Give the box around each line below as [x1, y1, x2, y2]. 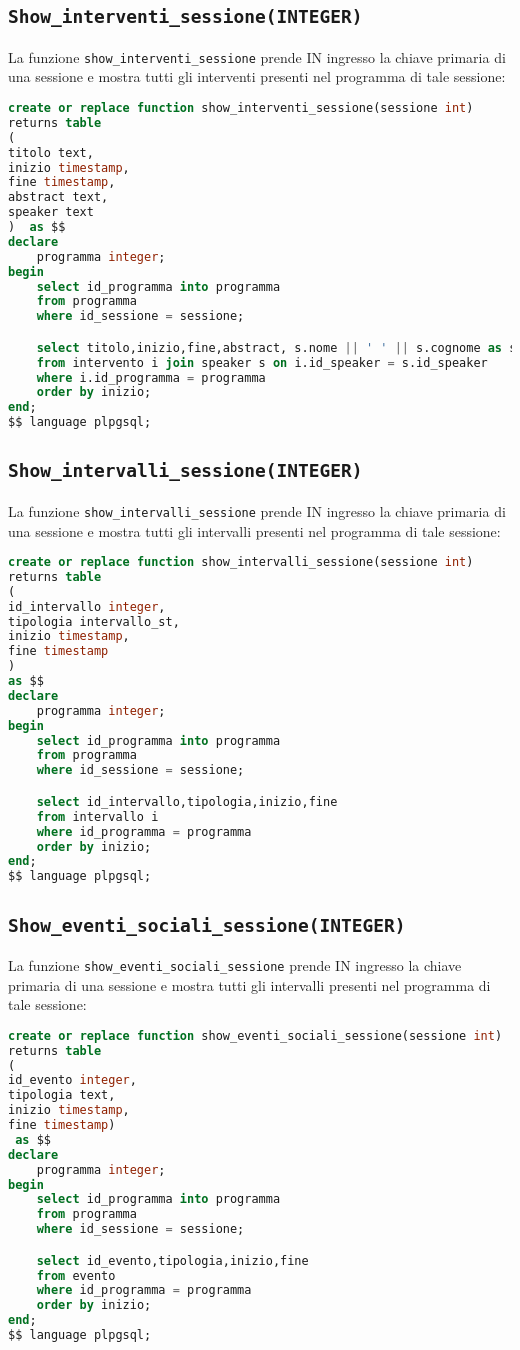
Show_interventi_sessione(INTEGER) [8, 6, 363, 28]
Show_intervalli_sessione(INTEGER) [8, 460, 363, 482]
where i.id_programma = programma [36, 370, 266, 385]
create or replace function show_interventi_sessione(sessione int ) [8, 101, 474, 116]
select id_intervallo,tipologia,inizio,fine [36, 794, 338, 809]
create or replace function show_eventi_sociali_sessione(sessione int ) [8, 1028, 503, 1043]
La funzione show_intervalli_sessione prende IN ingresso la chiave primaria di [8, 500, 506, 521]
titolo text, [8, 145, 94, 160]
